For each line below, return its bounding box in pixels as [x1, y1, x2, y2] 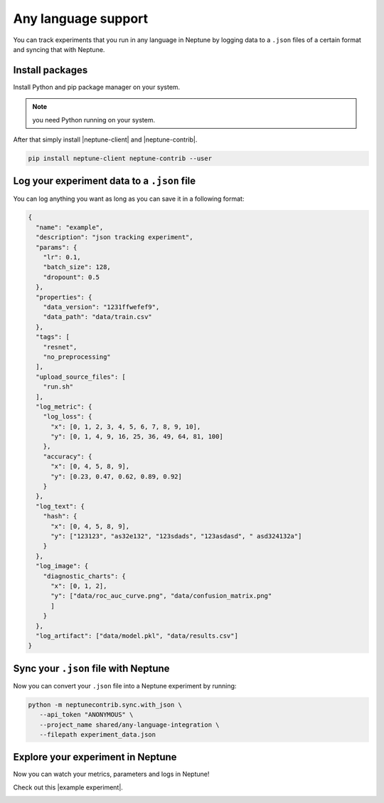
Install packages [13, 64, 88, 76]
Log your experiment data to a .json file [13, 175, 196, 187]
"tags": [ [36, 333, 70, 341]
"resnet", [43, 342, 78, 351]
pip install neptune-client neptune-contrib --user [28, 154, 213, 162]
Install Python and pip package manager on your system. [13, 83, 181, 91]
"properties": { [36, 293, 92, 301]
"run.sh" [43, 383, 74, 391]
